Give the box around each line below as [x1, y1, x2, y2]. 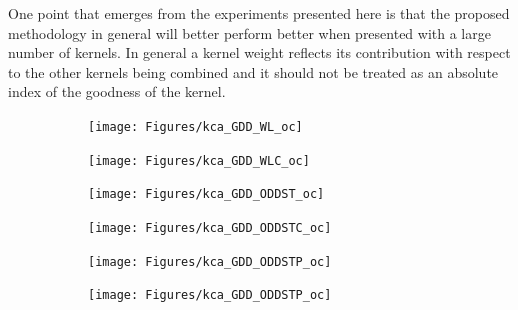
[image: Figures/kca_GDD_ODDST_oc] [88, 187, 325, 202]
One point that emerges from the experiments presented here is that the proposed [8, 3, 510, 23]
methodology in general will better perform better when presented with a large [8, 22, 491, 43]
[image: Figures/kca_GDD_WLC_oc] [88, 153, 310, 168]
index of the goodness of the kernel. [8, 81, 226, 102]
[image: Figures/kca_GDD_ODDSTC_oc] [88, 220, 332, 235]
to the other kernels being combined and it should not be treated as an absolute [8, 61, 499, 82]
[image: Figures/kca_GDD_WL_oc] [88, 119, 303, 134]
